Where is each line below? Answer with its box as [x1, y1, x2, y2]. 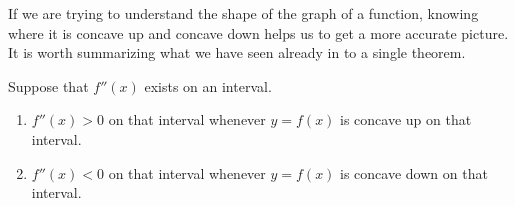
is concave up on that [340, 109, 472, 130]
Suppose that [8, 75, 89, 96]
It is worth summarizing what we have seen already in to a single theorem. [8, 42, 466, 63]
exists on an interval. [144, 75, 272, 96]
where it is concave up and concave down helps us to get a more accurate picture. [8, 22, 509, 43]
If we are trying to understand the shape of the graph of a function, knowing [8, 3, 479, 23]
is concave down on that [340, 162, 488, 183]
